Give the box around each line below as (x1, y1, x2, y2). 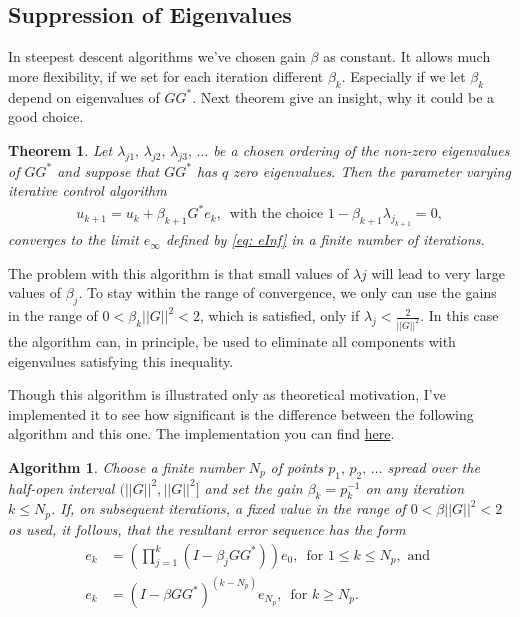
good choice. (8, 106, 84, 127)
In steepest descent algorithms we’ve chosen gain (8, 46, 306, 67)
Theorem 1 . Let (8, 139, 113, 160)
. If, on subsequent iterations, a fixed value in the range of (50, 498, 406, 519)
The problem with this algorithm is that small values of (8, 262, 349, 283)
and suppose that (57, 160, 160, 181)
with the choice (229, 207, 324, 222)
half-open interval (8, 477, 115, 498)
